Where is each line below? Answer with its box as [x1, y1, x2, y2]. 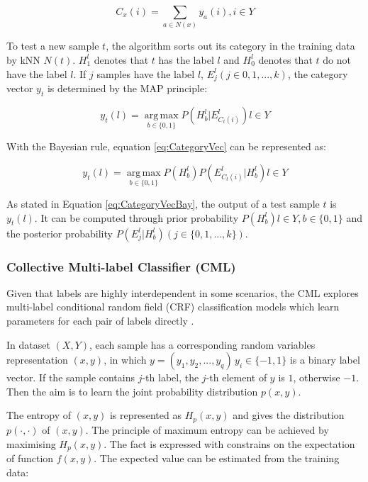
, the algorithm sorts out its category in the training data [106, 38, 355, 53]
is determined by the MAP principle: [47, 81, 208, 96]
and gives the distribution [233, 408, 345, 422]
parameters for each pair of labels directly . [6, 313, 194, 328]
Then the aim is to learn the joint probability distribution [6, 383, 258, 398]
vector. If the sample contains [6, 370, 135, 385]
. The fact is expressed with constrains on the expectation [104, 436, 355, 451]
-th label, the [142, 370, 199, 385]
